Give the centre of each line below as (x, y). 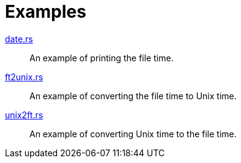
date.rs (19, 39)
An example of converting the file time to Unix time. (133, 96)
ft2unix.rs (24, 77)
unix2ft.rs (24, 115)
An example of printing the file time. (101, 58)
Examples (46, 12)
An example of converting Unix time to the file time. (133, 134)
